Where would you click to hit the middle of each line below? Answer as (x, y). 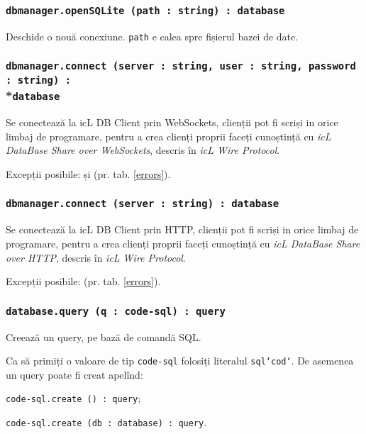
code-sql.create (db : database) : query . (106, 422)
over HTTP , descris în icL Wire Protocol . (96, 257)
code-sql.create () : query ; (73, 398)
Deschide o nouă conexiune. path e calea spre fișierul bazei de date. (152, 36)
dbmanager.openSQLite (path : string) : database (145, 10)
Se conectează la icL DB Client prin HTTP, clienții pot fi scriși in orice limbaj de (182, 229)
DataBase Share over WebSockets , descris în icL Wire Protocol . (143, 150)
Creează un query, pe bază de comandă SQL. (104, 336)
